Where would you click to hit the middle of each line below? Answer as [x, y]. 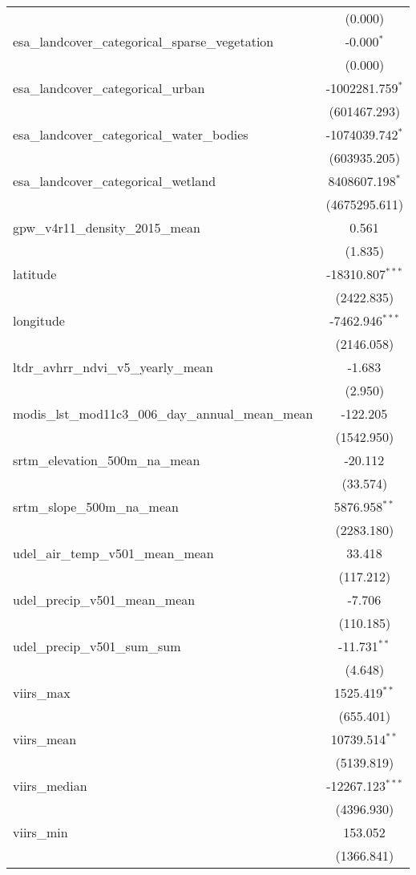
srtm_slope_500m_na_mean [96, 506]
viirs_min [40, 832]
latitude [35, 274]
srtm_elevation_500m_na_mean [107, 460]
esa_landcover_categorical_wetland [115, 181]
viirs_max [42, 693]
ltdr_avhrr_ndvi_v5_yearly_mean [113, 367]
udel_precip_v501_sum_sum [97, 646]
